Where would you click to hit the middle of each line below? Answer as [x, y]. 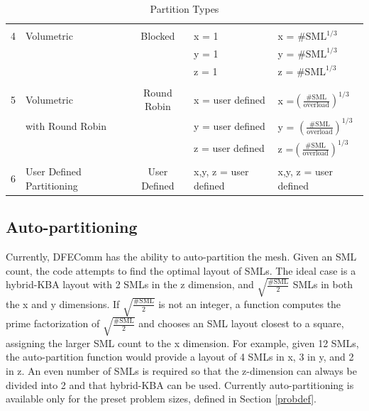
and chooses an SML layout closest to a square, [241, 323]
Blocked [158, 36]
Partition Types [184, 9]
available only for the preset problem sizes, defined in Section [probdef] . [161, 399]
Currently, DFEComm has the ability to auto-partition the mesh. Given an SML [181, 256]
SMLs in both [323, 284]
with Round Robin [66, 126]
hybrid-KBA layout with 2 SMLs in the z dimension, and [130, 284]
